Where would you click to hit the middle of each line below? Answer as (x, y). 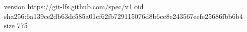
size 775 (16, 25)
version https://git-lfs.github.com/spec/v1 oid (74, 6)
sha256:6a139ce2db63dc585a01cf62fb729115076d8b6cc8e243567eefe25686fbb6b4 (123, 16)
